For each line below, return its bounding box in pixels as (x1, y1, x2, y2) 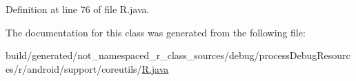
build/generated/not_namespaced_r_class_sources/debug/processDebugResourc (6, 48, 350, 62)
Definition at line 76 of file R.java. (6, 2, 150, 16)
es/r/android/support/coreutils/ (6, 61, 142, 76)
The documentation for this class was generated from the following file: (6, 25, 306, 39)
